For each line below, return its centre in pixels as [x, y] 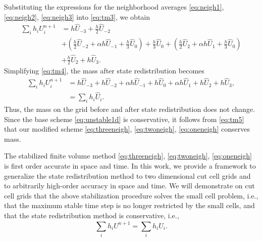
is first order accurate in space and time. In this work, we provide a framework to [130, 166]
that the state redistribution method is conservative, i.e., [92, 215]
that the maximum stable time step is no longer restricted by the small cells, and [129, 205]
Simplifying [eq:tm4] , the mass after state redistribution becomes [104, 71]
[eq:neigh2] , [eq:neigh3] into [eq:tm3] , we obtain [77, 16]
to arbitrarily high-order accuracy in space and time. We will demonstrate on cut [129, 186]
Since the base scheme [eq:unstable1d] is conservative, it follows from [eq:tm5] [124, 119]
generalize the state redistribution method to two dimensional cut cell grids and [127, 175]
